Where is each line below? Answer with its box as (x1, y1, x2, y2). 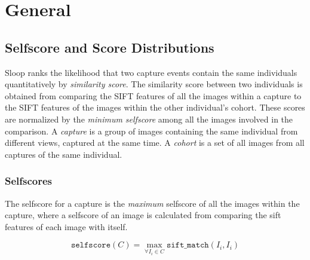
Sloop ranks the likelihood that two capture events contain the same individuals (5, 66, 297, 78)
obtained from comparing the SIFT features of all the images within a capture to (5, 89, 302, 102)
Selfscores (5, 173, 53, 188)
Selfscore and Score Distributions (5, 38, 214, 56)
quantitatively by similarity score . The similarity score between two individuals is (5, 78, 303, 90)
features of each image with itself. (5, 220, 128, 233)
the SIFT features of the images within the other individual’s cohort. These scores (5, 101, 305, 114)
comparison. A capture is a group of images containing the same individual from (5, 124, 298, 137)
